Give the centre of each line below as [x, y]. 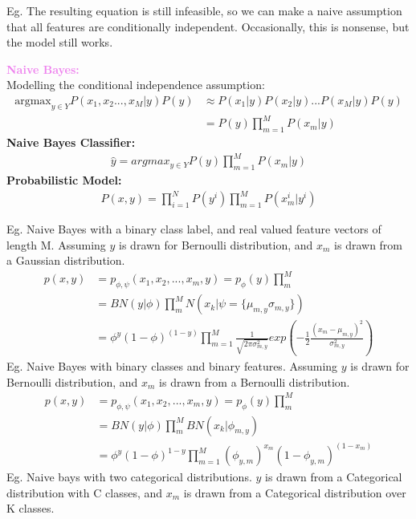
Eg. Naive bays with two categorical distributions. [129, 477]
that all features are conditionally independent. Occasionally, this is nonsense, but [208, 26]
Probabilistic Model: [64, 180]
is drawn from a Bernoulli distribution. [255, 381]
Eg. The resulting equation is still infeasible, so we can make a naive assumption [204, 10]
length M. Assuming [56, 244]
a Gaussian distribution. [66, 260]
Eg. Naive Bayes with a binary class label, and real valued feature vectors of [194, 229]
